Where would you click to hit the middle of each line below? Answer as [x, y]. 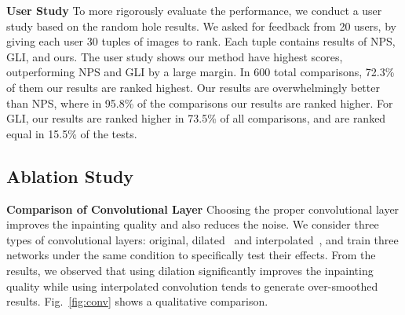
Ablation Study [70, 176]
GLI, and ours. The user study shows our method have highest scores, [175, 56]
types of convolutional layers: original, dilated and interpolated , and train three [202, 239]
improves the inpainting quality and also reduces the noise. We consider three [193, 224]
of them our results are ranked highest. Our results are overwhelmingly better [193, 87]
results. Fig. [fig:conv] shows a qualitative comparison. [137, 301]
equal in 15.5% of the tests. [72, 133]
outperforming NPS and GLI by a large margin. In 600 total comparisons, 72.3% [201, 72]
